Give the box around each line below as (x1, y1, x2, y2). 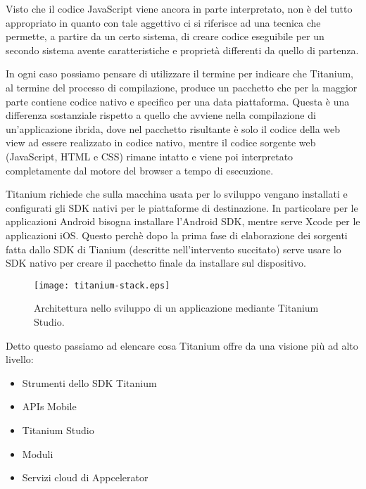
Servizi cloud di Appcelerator (22, 470, 149, 485)
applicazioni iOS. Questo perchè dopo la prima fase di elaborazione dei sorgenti (6, 227, 348, 242)
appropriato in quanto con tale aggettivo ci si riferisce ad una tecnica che (6, 15, 321, 30)
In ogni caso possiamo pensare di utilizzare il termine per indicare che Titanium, (6, 66, 353, 81)
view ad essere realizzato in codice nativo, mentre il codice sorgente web (6, 135, 316, 150)
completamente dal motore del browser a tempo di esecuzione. (6, 163, 274, 177)
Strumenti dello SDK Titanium (22, 375, 157, 390)
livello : (6, 352, 34, 367)
